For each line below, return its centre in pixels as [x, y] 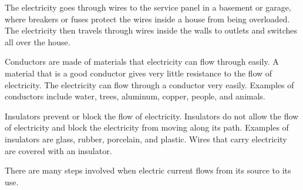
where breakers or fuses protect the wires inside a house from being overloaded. [147, 19]
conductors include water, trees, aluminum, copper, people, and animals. [135, 96]
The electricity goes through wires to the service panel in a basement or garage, [148, 7]
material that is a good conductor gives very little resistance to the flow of [139, 73]
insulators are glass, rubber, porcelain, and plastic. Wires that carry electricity [146, 139]
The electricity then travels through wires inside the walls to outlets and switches [151, 30]
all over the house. [38, 41]
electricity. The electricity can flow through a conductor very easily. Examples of [149, 84]
